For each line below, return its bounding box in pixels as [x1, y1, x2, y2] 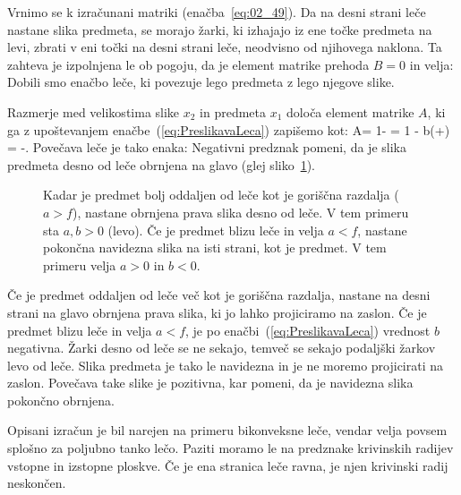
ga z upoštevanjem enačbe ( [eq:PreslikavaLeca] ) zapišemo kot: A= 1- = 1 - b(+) [7, 120, 450, 139]
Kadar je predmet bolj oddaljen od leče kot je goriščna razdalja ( [43, 185, 399, 204]
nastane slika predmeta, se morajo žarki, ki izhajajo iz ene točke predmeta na [7, 20, 432, 38]
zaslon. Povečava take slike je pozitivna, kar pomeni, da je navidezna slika [7, 373, 414, 392]
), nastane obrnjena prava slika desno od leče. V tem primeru [72, 202, 409, 221]
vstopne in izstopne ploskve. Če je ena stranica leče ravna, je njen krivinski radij [7, 456, 448, 474]
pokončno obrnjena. [7, 390, 115, 409]
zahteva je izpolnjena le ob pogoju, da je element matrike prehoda [7, 55, 370, 73]
